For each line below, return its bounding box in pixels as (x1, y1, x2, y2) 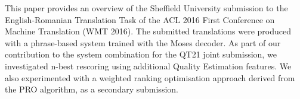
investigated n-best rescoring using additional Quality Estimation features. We (5, 59, 292, 72)
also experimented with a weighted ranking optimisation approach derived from (5, 71, 295, 84)
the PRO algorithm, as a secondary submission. (5, 83, 178, 95)
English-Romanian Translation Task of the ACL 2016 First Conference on (5, 13, 275, 25)
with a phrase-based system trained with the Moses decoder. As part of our (5, 36, 281, 49)
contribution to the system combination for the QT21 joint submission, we (5, 48, 277, 60)
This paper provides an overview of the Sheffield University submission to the (5, 2, 288, 14)
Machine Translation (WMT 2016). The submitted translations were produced (5, 25, 291, 37)
